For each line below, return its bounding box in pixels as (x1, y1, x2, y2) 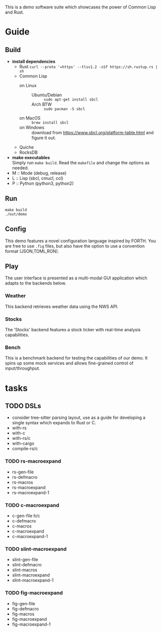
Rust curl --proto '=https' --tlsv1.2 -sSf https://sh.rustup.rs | (19, 64, 158, 70)
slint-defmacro (12, 562, 42, 568)
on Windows (19, 125, 45, 130)
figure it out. (31, 135, 56, 141)
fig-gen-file (12, 600, 35, 606)
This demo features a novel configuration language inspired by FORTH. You (5, 238, 156, 244)
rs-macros (12, 479, 33, 485)
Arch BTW (31, 102, 52, 107)
